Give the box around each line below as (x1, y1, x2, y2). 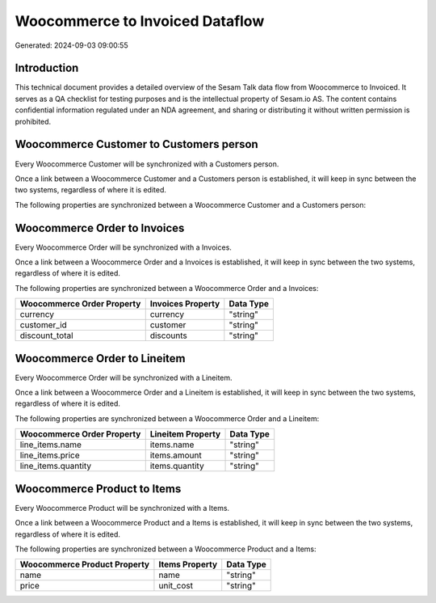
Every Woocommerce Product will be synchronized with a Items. (15, 503, 230, 512)
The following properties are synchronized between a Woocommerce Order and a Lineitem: (15, 413, 320, 424)
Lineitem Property (149, 428, 221, 440)
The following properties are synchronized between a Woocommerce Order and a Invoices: (15, 283, 319, 293)
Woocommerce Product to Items (15, 482, 182, 495)
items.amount (149, 449, 202, 461)
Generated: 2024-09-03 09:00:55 (15, 40, 128, 50)
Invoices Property (149, 298, 220, 310)
